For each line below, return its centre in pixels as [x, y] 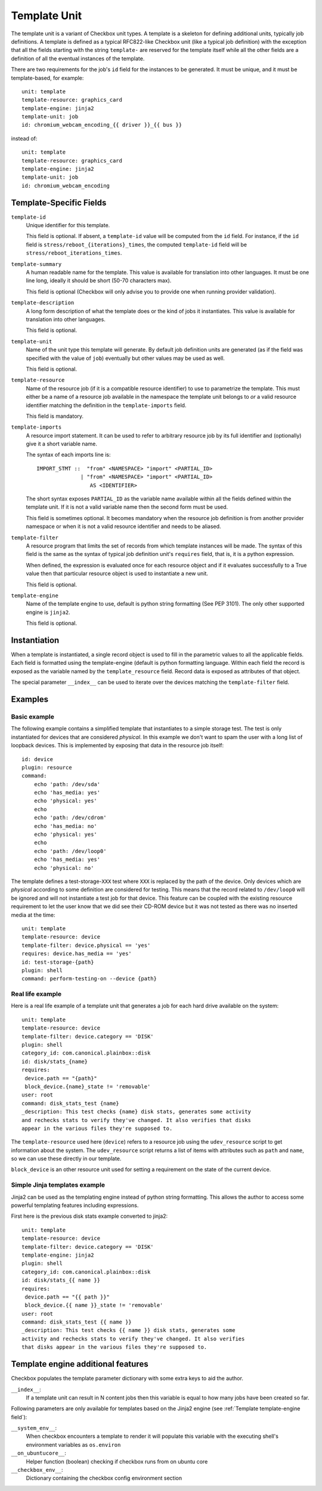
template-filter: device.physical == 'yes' [86, 945]
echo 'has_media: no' [66, 826]
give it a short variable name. [62, 444]
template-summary [36, 264]
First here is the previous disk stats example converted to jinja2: [89, 1216]
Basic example [33, 716]
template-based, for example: [47, 78]
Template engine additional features [80, 1364]
